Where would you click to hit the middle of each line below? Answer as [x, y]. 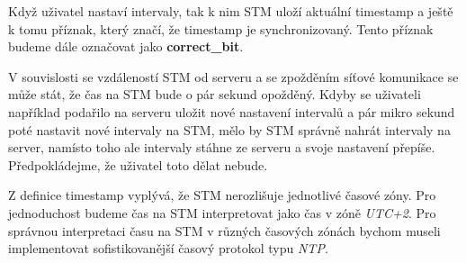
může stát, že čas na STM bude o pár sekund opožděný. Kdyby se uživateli [215, 94]
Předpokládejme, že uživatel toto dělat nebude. [138, 164]
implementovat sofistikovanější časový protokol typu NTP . [168, 248]
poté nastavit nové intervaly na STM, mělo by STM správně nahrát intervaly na [229, 129]
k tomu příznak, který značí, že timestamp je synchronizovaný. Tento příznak [221, 28]
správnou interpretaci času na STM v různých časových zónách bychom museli [224, 230]
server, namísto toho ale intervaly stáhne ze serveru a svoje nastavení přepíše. [222, 147]
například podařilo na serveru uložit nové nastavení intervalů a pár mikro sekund [232, 111]
